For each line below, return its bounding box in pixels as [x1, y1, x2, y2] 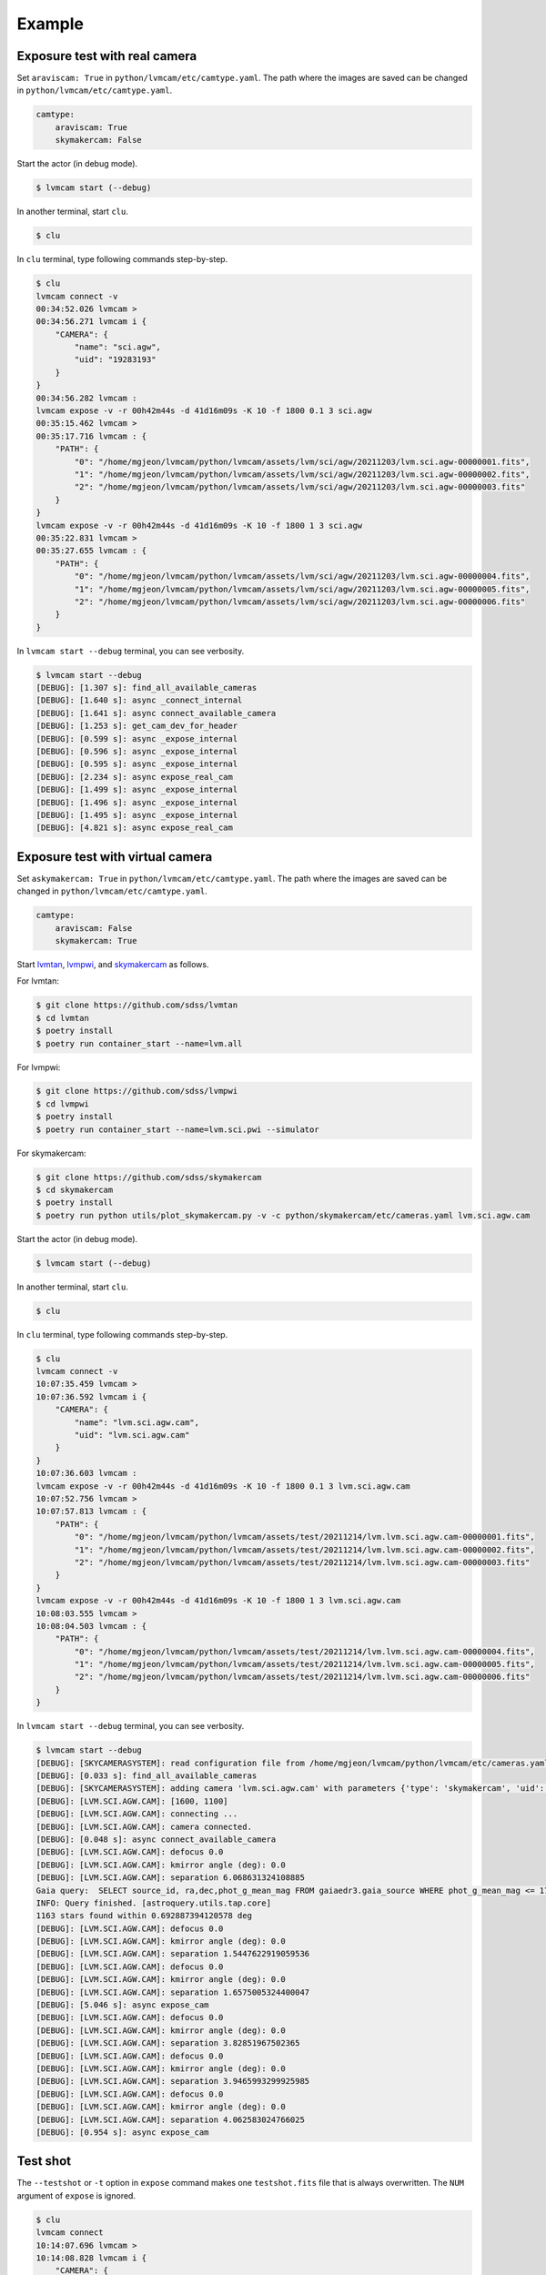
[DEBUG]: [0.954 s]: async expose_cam [35, 2127, 209, 2138]
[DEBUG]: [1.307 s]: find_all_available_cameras [35, 682, 258, 693]
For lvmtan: [16, 976, 59, 986]
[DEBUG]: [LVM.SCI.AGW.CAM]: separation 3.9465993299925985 [35, 2076, 310, 2087]
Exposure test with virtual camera [16, 849, 213, 864]
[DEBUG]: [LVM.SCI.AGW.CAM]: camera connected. [35, 1821, 252, 1832]
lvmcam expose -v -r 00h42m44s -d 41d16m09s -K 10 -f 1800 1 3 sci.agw [35, 520, 363, 531]
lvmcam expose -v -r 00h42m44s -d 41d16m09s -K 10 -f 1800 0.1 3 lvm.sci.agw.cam [35, 1481, 411, 1491]
